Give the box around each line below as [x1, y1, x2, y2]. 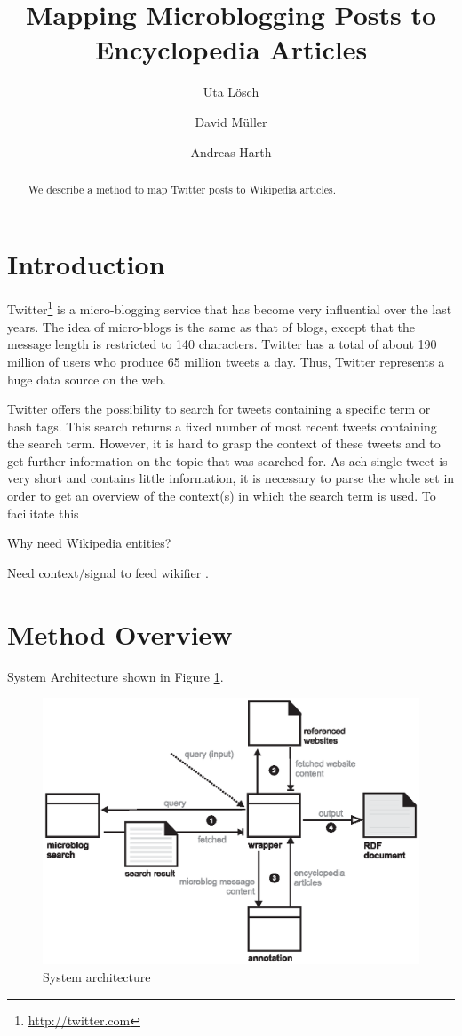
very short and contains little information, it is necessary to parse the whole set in [7, 469, 455, 487]
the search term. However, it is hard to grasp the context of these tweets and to [7, 434, 441, 453]
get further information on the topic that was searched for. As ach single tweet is [7, 451, 448, 470]
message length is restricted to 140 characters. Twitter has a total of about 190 [7, 335, 437, 353]
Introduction [7, 245, 165, 281]
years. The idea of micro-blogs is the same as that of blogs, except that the [7, 317, 415, 336]
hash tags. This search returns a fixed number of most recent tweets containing [7, 416, 437, 435]
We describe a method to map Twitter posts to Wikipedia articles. [28, 181, 336, 196]
